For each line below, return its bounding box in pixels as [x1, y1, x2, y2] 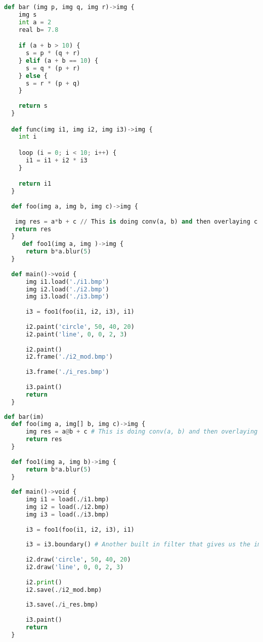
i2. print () [25, 578, 62, 586]
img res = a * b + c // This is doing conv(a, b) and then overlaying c [15, 218, 258, 225]
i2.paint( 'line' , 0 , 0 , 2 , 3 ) [25, 330, 127, 338]
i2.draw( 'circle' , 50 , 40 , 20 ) [25, 556, 131, 564]
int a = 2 [18, 18, 52, 26]
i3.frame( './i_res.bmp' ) [25, 368, 109, 376]
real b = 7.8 [18, 26, 59, 33]
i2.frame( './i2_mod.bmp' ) [25, 353, 113, 361]
